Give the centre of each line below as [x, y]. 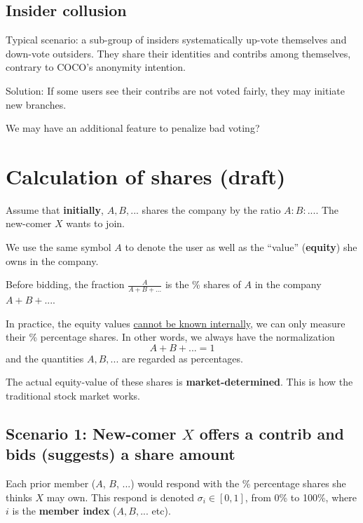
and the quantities [45, 358]
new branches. [36, 104]
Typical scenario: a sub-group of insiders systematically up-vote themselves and [176, 40]
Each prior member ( [51, 483]
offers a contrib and [272, 434]
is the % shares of [203, 284]
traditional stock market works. [73, 396]
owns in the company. [52, 260]
